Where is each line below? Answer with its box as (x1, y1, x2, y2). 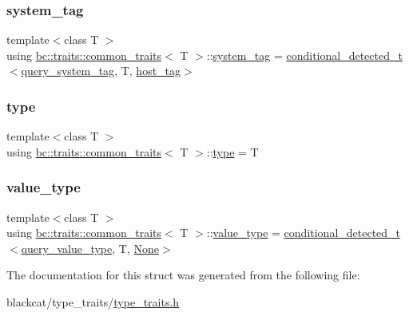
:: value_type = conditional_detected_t (206, 224, 401, 241)
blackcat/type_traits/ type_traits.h (6, 294, 180, 310)
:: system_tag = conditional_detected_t (206, 46, 403, 63)
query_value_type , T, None (21, 239, 159, 256)
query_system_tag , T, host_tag (21, 62, 181, 79)
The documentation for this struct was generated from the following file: (6, 267, 360, 283)
